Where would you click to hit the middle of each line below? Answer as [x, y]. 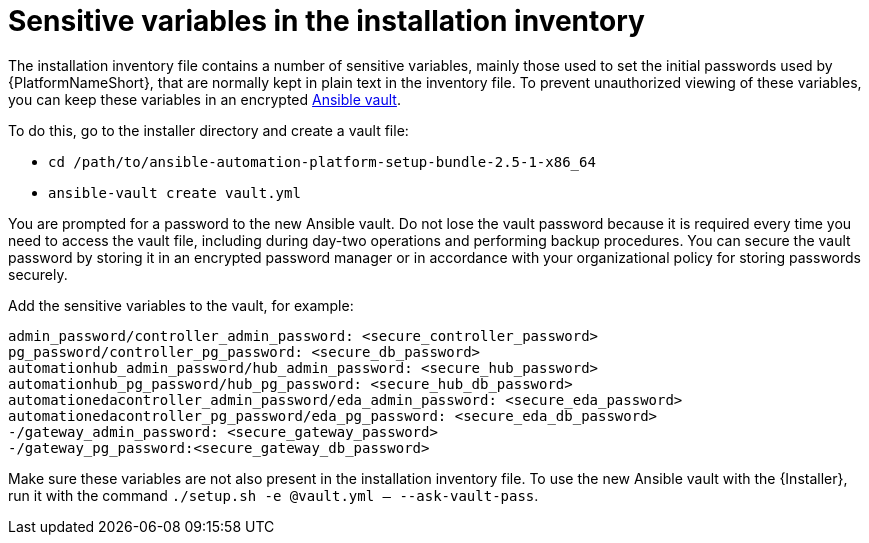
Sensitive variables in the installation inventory [326, 21]
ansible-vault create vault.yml [174, 192]
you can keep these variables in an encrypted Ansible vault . [204, 99]
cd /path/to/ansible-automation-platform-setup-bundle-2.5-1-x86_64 [322, 161]
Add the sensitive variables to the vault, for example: [181, 305]
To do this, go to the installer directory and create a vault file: [208, 130]
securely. [38, 274]
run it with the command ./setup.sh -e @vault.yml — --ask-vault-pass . [273, 495]
